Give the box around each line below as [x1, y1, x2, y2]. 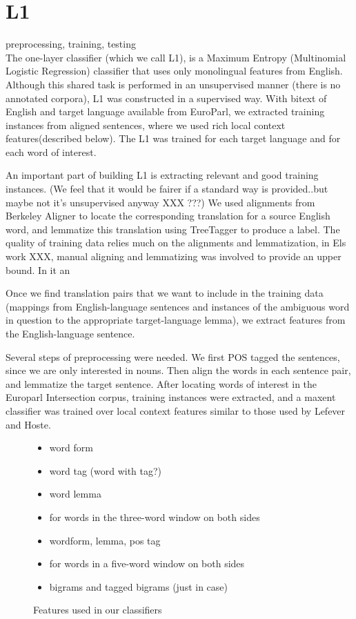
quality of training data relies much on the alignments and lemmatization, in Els [6, 235, 346, 250]
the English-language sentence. [6, 326, 135, 340]
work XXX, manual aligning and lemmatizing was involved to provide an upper [6, 249, 342, 264]
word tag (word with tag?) [49, 463, 162, 478]
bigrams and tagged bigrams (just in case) [49, 579, 228, 593]
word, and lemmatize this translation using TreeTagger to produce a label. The [6, 222, 340, 236]
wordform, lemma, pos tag [49, 533, 161, 547]
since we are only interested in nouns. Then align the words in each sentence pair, [6, 363, 351, 377]
